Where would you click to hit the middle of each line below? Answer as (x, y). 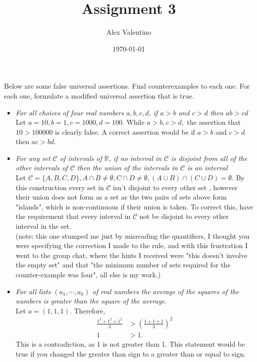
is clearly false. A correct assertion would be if (125, 131)
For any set (33, 158)
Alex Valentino (129, 32)
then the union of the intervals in (127, 168)
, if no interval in (135, 158)
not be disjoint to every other (184, 216)
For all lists (33, 291)
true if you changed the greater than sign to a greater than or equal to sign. (131, 353)
